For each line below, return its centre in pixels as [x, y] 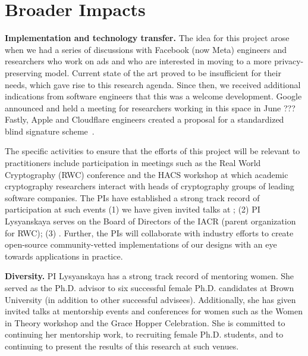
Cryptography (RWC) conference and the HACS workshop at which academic [147, 174]
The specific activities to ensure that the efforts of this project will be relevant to [153, 151]
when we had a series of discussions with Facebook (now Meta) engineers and [146, 49]
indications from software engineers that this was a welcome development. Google [153, 96]
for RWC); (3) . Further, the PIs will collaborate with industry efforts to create [149, 232]
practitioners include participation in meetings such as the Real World [133, 163]
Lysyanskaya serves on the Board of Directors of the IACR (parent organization [150, 221]
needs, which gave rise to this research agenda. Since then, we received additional [153, 84]
